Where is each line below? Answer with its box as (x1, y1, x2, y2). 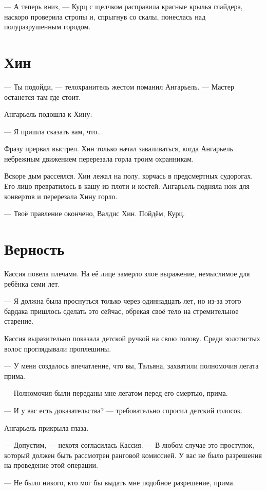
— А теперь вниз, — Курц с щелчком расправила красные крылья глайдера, (4, 1, 243, 11)
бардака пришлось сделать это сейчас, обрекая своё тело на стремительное (4, 305, 239, 316)
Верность (4, 238, 65, 259)
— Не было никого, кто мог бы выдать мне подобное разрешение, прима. (4, 477, 235, 487)
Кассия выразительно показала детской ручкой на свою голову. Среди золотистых (4, 332, 260, 343)
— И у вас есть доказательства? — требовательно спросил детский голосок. (4, 405, 243, 415)
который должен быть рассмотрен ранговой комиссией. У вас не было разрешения (4, 449, 262, 460)
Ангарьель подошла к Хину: (4, 109, 92, 119)
